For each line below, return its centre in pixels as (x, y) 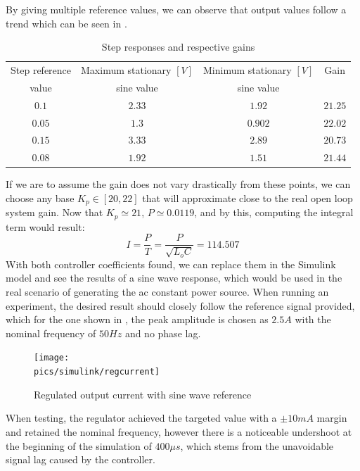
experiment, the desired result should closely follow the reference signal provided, (180, 305)
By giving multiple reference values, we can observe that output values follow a (176, 9)
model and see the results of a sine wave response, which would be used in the (174, 278)
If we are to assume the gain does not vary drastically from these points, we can (178, 184)
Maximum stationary (126, 70)
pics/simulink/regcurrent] (97, 372)
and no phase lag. (163, 333)
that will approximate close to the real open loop (247, 197)
